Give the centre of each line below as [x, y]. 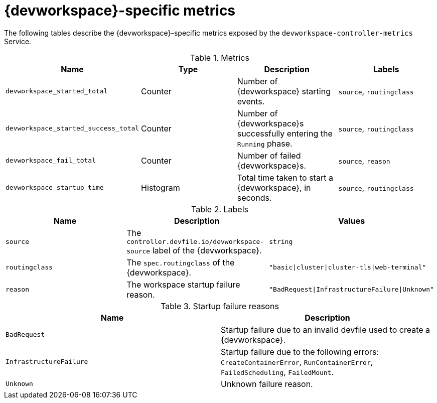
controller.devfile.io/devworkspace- [195, 241]
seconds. [254, 197]
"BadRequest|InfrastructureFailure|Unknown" [351, 290]
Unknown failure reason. [267, 384]
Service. [18, 41]
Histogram [161, 187]
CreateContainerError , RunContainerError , [297, 362]
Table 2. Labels [220, 209]
